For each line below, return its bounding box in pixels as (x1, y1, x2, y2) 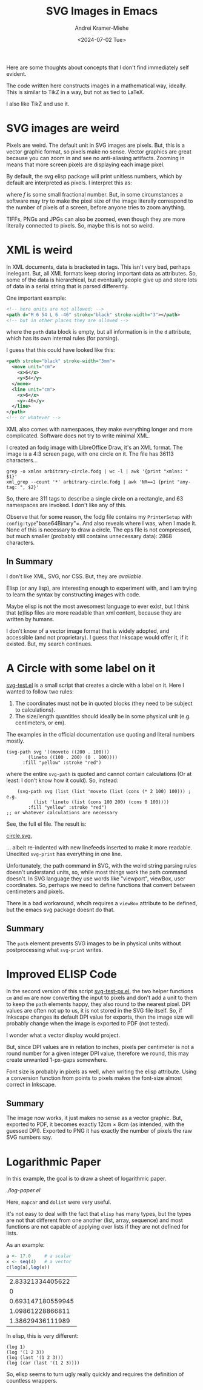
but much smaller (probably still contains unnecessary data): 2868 (6, 533, 173, 540)
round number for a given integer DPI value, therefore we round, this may (6, 1050, 189, 1057)
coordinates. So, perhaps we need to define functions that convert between (6, 881, 196, 888)
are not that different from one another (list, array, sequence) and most (6, 1216, 183, 1224)
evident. (6, 70, 27, 77)
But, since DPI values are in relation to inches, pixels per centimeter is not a (6, 1043, 195, 1050)
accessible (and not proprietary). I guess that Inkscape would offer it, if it (6, 633, 188, 641)
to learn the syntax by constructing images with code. (6, 590, 141, 598)
